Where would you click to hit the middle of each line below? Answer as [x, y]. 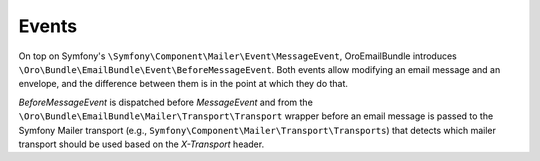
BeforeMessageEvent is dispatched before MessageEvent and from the [166, 102]
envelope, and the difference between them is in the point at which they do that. [183, 84]
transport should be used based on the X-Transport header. [141, 144]
